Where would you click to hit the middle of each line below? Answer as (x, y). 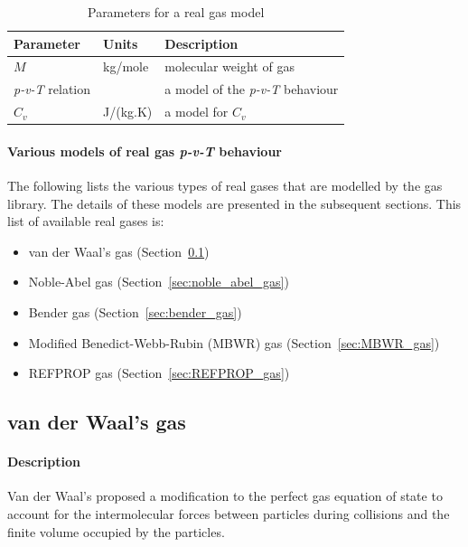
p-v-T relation (52, 89)
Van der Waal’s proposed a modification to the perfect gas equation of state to (225, 496)
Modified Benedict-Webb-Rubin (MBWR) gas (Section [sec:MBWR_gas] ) (234, 342)
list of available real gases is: (86, 221)
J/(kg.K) (128, 112)
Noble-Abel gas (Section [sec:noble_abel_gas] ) (159, 282)
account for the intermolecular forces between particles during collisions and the (229, 513)
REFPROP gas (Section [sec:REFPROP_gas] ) (159, 373)
